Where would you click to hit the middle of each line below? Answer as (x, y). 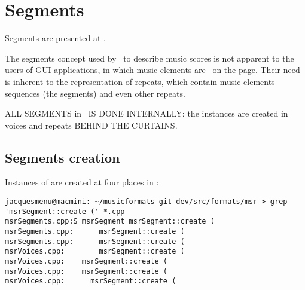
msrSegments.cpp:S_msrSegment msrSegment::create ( (110, 222)
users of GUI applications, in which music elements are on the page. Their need (152, 70)
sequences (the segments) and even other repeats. (95, 93)
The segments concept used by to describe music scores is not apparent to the (150, 58)
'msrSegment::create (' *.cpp (65, 211)
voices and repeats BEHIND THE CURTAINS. (91, 125)
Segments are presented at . (55, 38)
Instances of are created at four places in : (82, 182)
